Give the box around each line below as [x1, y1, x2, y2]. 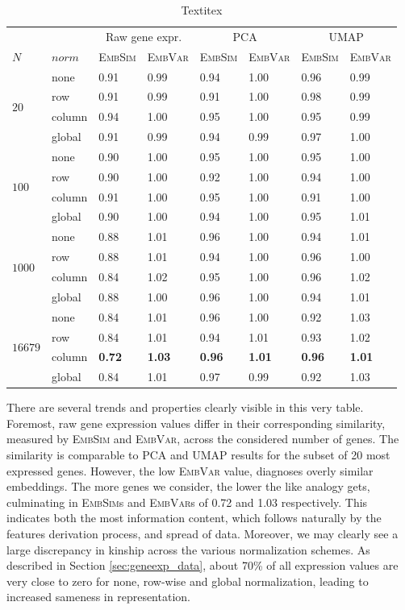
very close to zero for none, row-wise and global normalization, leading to [6, 572, 369, 589]
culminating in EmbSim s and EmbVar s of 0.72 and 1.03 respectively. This [6, 493, 368, 510]
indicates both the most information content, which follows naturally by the [6, 509, 382, 526]
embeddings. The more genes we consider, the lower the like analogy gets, [6, 478, 370, 495]
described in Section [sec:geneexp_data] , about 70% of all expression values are [6, 557, 399, 574]
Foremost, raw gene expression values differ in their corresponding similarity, [6, 414, 386, 431]
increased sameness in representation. [6, 588, 190, 605]
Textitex [181, 2, 223, 18]
